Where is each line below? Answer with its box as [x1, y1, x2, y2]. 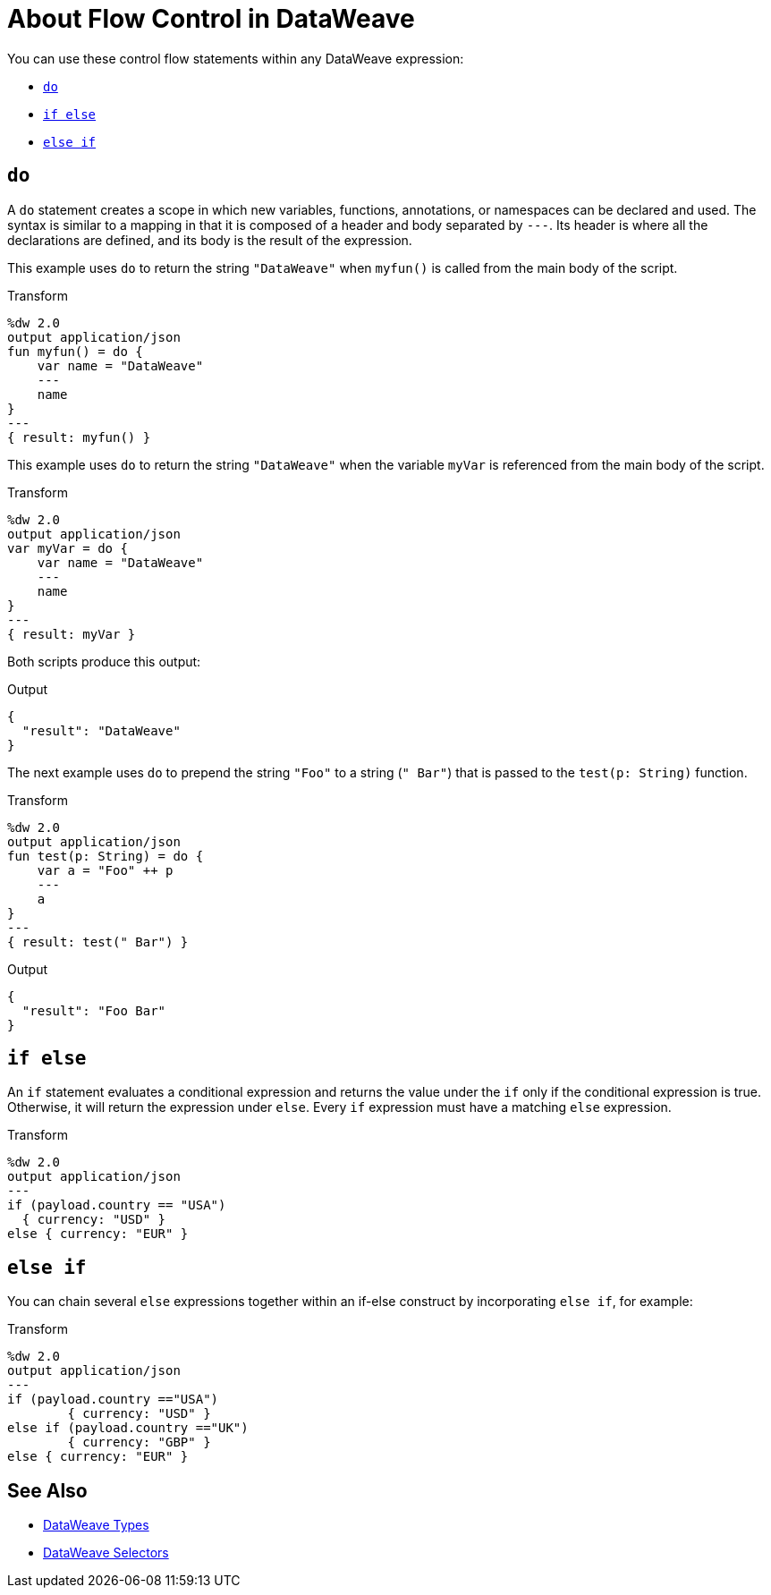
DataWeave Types [43, 1517, 149, 1533]
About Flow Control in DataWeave [7, 4, 415, 34]
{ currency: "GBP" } [67, 1435, 211, 1450]
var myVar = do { [7, 540, 128, 556]
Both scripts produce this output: [7, 653, 201, 669]
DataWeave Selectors [43, 1545, 169, 1561]
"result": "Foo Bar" [21, 1003, 166, 1018]
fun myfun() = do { [7, 344, 143, 359]
